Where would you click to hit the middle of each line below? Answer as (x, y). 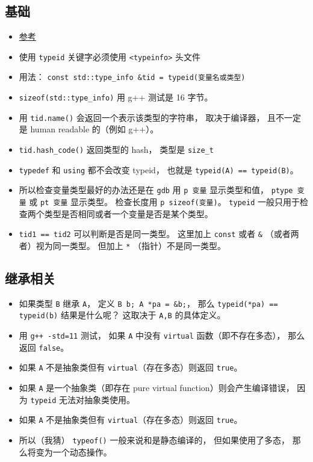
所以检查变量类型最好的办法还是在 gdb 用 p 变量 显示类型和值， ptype (156, 190)
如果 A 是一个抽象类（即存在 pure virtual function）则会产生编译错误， (156, 388)
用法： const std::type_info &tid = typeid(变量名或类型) (132, 77)
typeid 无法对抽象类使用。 (83, 399)
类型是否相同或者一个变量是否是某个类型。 (129, 213)
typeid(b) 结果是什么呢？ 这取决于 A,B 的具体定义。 (122, 315)
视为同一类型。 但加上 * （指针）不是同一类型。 (131, 245)
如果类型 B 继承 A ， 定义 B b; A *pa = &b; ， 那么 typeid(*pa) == (148, 303)
